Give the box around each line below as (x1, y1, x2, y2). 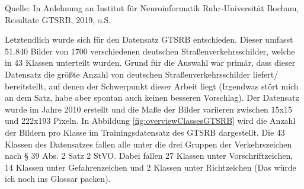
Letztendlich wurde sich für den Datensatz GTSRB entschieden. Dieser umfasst (5, 33, 293, 46)
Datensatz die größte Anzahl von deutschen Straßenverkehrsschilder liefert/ (5, 68, 279, 80)
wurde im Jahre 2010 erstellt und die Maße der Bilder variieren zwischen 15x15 (5, 102, 292, 115)
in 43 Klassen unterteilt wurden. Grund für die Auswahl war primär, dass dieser (5, 56, 296, 69)
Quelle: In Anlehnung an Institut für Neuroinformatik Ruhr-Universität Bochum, (5, 2, 299, 14)
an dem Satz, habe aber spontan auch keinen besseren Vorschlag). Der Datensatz (5, 91, 299, 104)
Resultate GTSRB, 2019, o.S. (5, 13, 111, 25)
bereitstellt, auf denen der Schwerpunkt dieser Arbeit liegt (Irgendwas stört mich (5, 79, 299, 92)
